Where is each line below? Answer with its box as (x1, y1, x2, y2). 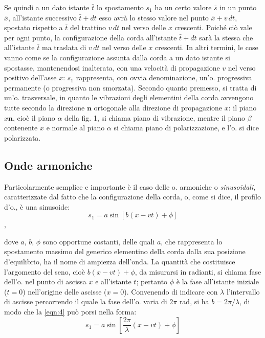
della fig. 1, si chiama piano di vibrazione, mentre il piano (64, 112, 245, 123)
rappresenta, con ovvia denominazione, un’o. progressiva (76, 72, 252, 83)
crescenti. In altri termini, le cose (155, 42, 258, 53)
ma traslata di (41, 42, 86, 53)
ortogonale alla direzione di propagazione (94, 102, 223, 112)
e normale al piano (46, 122, 105, 133)
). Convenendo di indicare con (124, 286, 218, 297)
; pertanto (136, 276, 168, 287)
